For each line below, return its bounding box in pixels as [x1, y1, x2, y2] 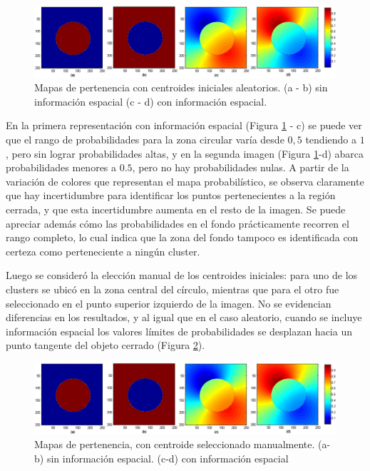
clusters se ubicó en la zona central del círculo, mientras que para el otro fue [6, 281, 339, 296]
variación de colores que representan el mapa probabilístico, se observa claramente [6, 173, 364, 188]
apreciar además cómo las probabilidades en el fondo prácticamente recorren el [6, 216, 349, 231]
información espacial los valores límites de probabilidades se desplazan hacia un [6, 323, 352, 338]
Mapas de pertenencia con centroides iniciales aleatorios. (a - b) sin [34, 80, 328, 95]
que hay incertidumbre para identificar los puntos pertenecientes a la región [6, 188, 336, 203]
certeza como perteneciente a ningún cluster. [6, 243, 200, 258]
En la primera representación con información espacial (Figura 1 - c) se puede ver [6, 118, 362, 133]
